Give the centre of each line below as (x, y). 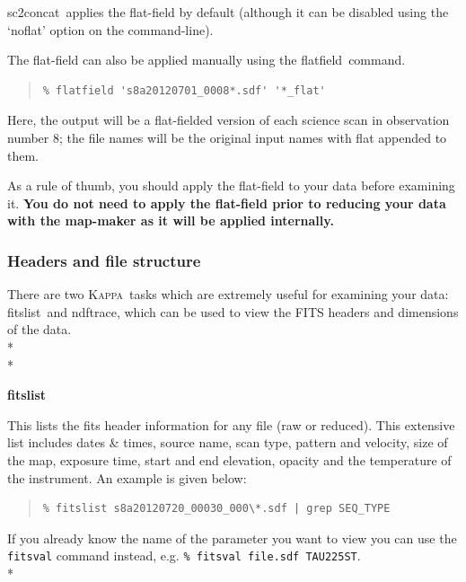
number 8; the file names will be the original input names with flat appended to (227, 137)
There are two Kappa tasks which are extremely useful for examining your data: (228, 294)
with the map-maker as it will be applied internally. (171, 220)
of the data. (40, 329)
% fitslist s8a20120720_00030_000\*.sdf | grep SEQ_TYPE (216, 509)
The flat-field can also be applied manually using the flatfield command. (207, 60)
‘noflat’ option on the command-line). (110, 29)
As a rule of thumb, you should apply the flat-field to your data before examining (231, 185)
